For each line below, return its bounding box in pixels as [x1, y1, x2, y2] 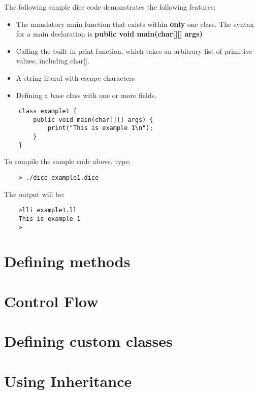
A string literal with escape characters [16, 72, 135, 83]
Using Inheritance [4, 370, 132, 391]
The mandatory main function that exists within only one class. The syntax [16, 18, 254, 29]
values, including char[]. [16, 55, 89, 66]
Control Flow [4, 290, 99, 311]
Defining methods [4, 251, 131, 272]
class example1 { [18, 108, 77, 115]
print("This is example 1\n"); [47, 124, 153, 132]
